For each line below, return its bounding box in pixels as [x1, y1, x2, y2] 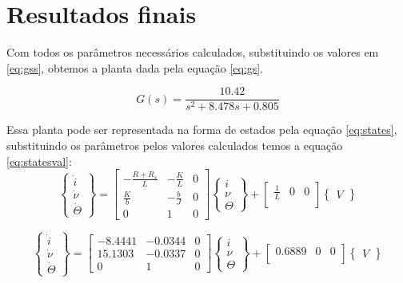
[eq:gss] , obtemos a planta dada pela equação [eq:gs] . [6, 59, 264, 76]
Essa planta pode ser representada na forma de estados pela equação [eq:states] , [6, 121, 397, 138]
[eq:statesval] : [6, 152, 72, 169]
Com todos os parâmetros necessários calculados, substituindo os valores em [6, 44, 379, 61]
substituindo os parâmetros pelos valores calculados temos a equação [6, 136, 343, 153]
